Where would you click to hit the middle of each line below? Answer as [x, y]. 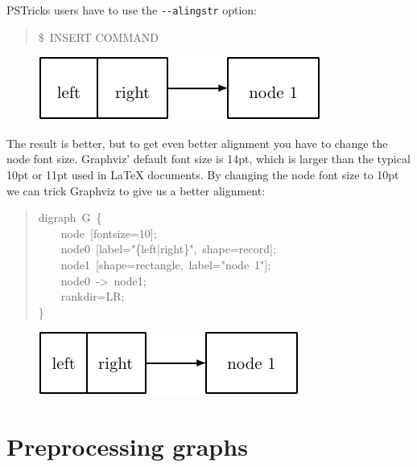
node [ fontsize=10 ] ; [109, 233]
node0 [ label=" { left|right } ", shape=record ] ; [168, 249]
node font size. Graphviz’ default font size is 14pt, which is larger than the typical [208, 159]
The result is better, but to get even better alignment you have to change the [197, 143]
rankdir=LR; [93, 296]
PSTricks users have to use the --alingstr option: [132, 10]
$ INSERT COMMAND [98, 37]
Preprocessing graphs [127, 447]
